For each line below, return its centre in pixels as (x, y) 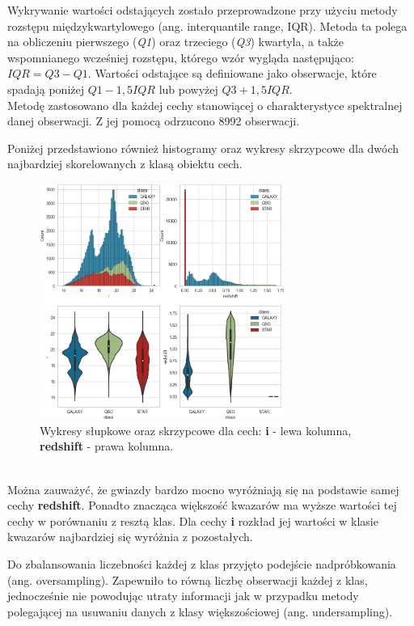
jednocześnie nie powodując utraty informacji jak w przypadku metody (183, 596)
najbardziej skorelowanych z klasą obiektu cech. (125, 164)
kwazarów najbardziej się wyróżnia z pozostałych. (130, 537)
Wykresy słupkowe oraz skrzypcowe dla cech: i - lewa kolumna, (196, 430)
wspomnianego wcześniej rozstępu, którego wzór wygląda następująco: (181, 57)
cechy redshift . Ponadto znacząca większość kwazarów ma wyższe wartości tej (202, 505)
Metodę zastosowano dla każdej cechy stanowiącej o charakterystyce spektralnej (205, 105)
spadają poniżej (46, 89)
